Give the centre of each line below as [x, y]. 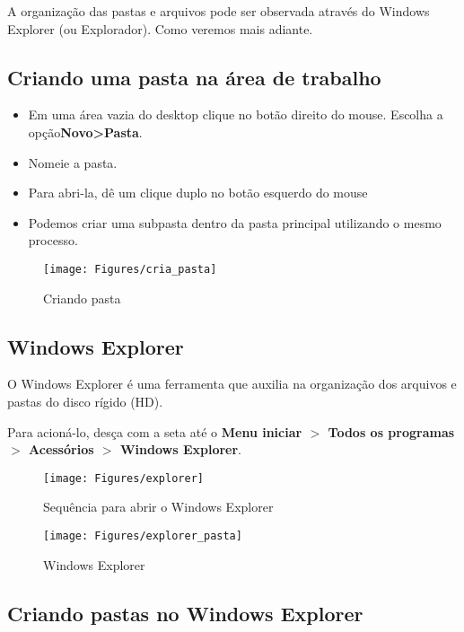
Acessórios [61, 449]
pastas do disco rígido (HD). [85, 401]
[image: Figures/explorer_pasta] [143, 536]
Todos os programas [391, 431]
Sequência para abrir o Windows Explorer [158, 507]
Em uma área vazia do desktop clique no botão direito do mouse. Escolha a [236, 114]
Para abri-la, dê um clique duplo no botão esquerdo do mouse [198, 193]
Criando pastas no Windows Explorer [185, 613]
